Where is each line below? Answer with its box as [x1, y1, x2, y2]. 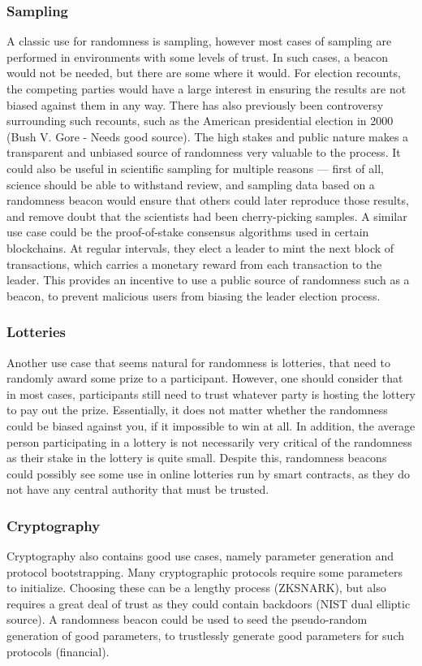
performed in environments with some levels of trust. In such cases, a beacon [6, 48, 389, 65]
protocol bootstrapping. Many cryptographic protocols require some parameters [6, 563, 403, 580]
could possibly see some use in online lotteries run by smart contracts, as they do [6, 465, 411, 482]
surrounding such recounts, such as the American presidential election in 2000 [6, 112, 394, 129]
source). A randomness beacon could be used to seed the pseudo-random [6, 611, 368, 628]
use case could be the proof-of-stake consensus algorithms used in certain [6, 223, 369, 240]
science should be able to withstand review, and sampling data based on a [6, 175, 375, 192]
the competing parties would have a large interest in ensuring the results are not [6, 80, 407, 97]
